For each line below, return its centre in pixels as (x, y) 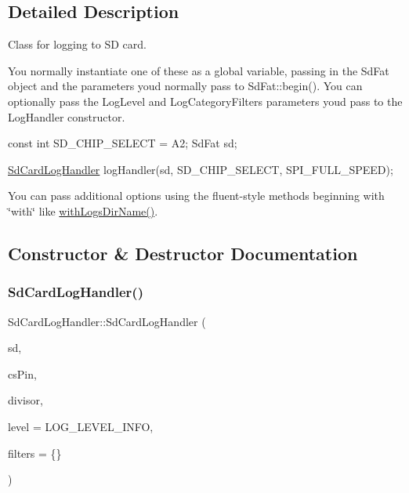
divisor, (25, 400)
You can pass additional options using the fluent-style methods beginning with (196, 196)
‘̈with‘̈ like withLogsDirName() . (83, 210)
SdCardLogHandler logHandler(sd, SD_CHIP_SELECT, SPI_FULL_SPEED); (201, 169)
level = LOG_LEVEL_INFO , (81, 426)
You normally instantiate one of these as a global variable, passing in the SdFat (199, 70)
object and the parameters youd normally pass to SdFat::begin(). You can (185, 86)
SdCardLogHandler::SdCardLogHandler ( (107, 321)
